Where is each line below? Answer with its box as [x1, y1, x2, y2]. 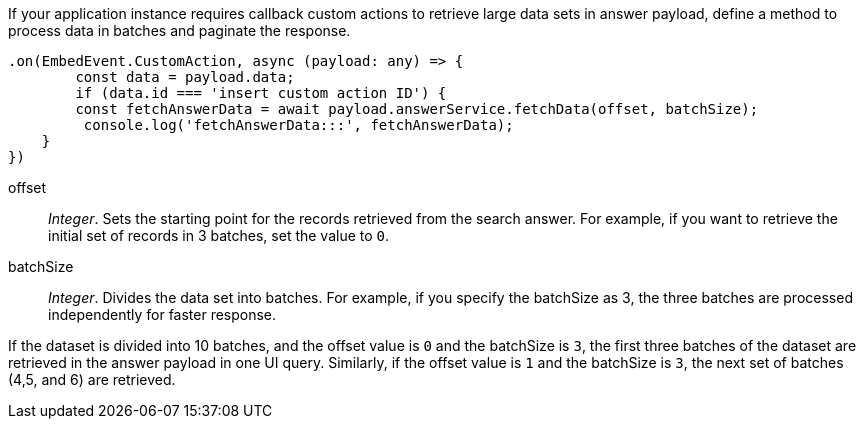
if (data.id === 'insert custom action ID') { [75, 85, 447, 101]
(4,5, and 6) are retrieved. [8, 371, 176, 388]
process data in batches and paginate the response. [8, 22, 351, 39]
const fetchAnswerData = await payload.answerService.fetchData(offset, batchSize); [75, 101, 759, 117]
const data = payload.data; [75, 69, 295, 85]
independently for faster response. [48, 306, 277, 323]
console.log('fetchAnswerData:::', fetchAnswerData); [83, 117, 514, 133]
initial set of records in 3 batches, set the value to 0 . [48, 227, 390, 244]
